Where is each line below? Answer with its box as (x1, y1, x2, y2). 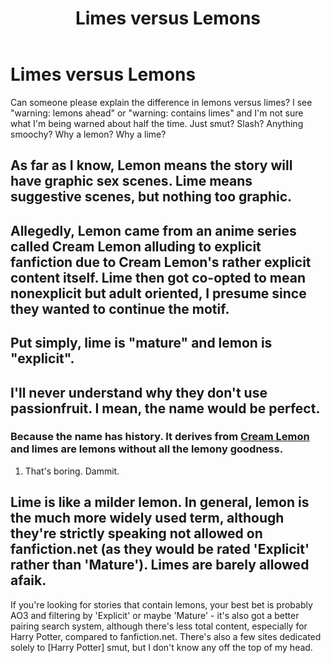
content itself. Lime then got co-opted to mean (10, 269, 306, 286)
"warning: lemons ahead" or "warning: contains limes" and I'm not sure (10, 107, 304, 119)
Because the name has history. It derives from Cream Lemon (10, 430, 310, 444)
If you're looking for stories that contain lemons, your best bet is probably (10, 598, 313, 611)
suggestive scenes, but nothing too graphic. (10, 188, 293, 206)
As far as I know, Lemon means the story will (10, 157, 293, 174)
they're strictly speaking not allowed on (10, 525, 263, 542)
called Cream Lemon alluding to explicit (10, 238, 262, 255)
